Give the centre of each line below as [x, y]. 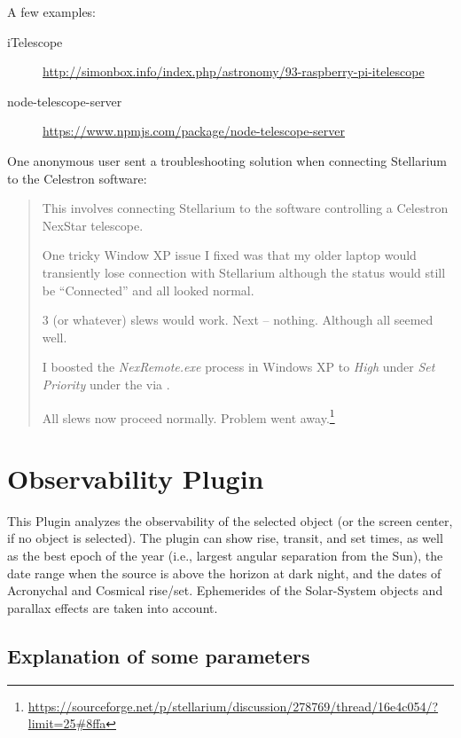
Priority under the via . [106, 384]
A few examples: [52, 12]
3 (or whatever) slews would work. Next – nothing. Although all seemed [238, 320]
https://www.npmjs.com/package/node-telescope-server [194, 131]
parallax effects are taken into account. [113, 607]
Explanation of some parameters [159, 655]
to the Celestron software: [77, 178]
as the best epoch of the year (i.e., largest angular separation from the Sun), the [225, 556]
